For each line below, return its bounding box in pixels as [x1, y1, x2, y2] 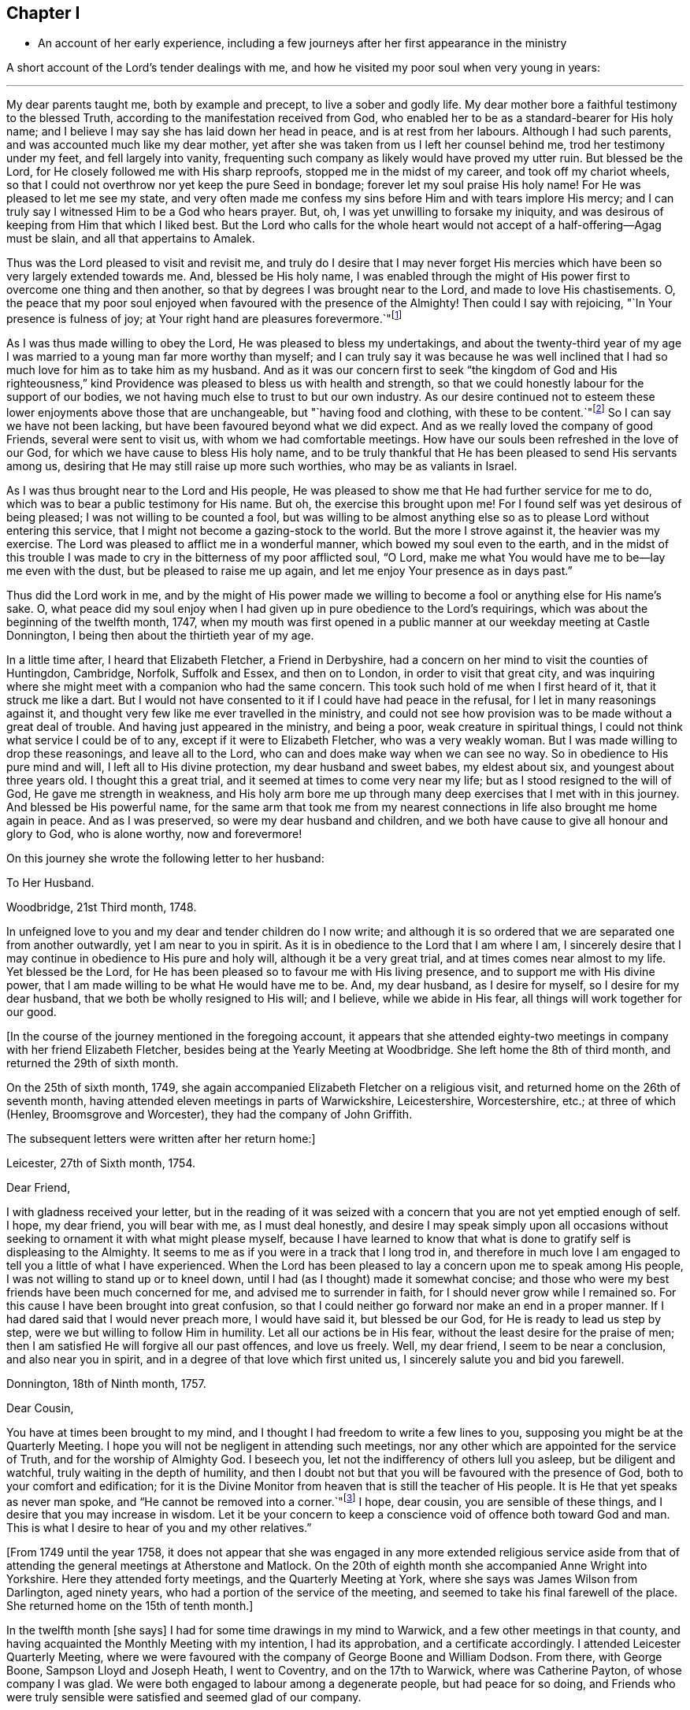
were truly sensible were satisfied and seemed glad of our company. [6, 1690, 362, 1704]
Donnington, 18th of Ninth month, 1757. [6, 1376, 206, 1390]
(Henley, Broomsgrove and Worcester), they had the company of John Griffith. [6, 1107, 413, 1121]
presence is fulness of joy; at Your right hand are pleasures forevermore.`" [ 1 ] [6, 310, 402, 326]
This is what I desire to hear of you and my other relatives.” [6, 1521, 312, 1535]
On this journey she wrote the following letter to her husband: [6, 851, 325, 865]
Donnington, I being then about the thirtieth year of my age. [6, 628, 314, 642]
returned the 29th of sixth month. [6, 1055, 179, 1070]
